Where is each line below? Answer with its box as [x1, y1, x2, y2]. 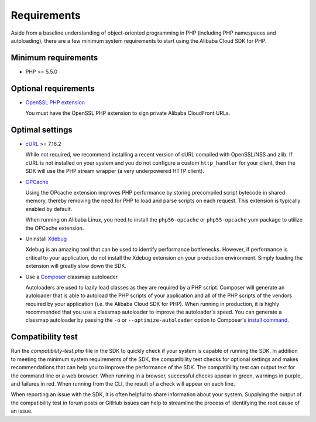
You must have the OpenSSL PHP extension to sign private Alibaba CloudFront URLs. [25, 110, 231, 117]
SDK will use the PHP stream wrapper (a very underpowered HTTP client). [25, 168, 205, 175]
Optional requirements [11, 83, 95, 93]
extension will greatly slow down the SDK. [25, 263, 127, 270]
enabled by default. [25, 205, 73, 212]
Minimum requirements [11, 53, 98, 63]
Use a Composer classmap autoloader [25, 273, 118, 280]
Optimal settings [11, 125, 73, 135]
